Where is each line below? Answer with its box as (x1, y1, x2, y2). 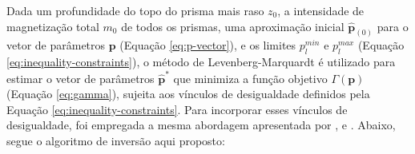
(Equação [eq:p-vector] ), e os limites (119, 37, 296, 53)
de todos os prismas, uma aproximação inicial (121, 18, 344, 34)
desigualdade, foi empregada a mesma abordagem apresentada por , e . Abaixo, (6, 116, 396, 133)
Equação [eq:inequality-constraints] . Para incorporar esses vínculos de (6, 101, 348, 117)
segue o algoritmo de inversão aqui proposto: (6, 132, 225, 148)
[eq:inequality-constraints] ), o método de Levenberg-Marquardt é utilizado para (6, 53, 396, 70)
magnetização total (6, 18, 99, 34)
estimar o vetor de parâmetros (6, 69, 155, 86)
